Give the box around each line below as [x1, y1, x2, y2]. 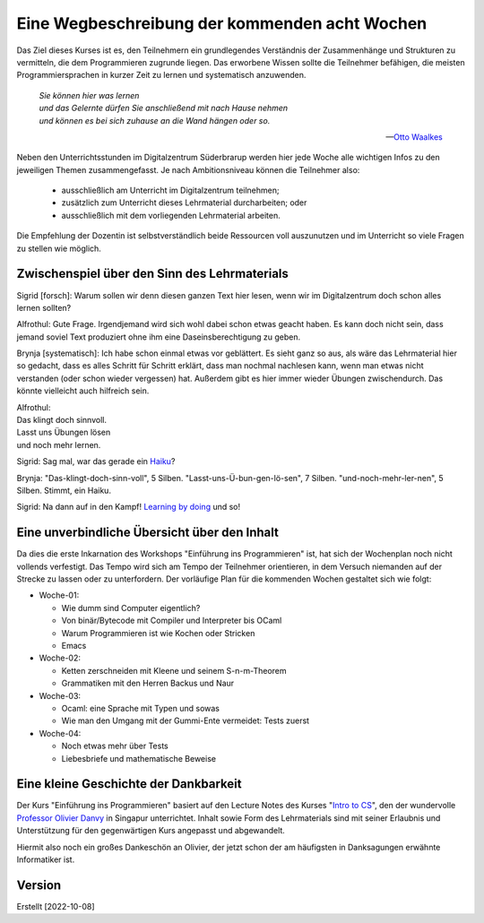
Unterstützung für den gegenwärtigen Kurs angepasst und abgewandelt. [16, 825, 286, 836]
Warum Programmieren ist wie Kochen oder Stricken [61, 627, 255, 638]
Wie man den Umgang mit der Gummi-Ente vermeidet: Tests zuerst [61, 715, 309, 726]
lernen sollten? [16, 302, 72, 313]
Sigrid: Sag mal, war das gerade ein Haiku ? [16, 456, 176, 467]
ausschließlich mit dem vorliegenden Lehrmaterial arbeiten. [61, 210, 281, 220]
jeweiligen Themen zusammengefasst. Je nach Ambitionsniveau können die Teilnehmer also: [16, 164, 360, 175]
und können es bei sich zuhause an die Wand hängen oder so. [39, 115, 271, 125]
